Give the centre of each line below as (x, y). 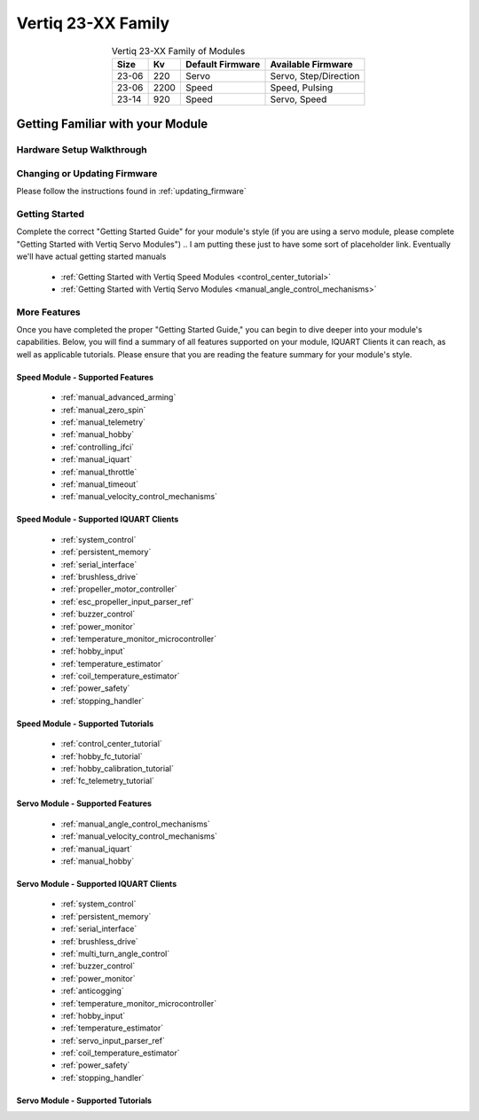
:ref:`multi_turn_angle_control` (115, 953)
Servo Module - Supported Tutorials (84, 1100)
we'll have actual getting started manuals (91, 256)
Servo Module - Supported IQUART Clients (97, 883)
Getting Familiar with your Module (112, 124)
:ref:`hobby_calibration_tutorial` (118, 769)
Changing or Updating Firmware (87, 173)
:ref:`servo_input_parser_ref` (113, 1040)
